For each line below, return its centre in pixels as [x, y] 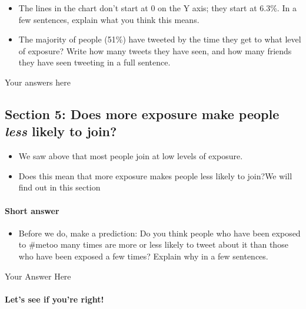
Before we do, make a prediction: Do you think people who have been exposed [159, 233]
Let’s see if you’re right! [54, 299]
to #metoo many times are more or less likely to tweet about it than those [153, 244]
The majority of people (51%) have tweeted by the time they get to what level [160, 39]
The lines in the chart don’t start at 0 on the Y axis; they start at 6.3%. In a [157, 8]
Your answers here [38, 82]
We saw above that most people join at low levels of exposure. [131, 156]
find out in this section [59, 187]
